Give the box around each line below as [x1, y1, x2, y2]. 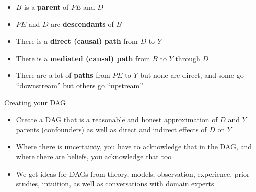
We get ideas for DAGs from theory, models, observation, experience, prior [16, 168, 250, 179]
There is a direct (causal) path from [16, 36, 138, 46]
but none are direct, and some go [140, 70, 244, 80]
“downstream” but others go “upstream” [16, 79, 143, 90]
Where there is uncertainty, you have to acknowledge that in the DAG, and [16, 141, 252, 152]
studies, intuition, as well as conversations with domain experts [16, 178, 214, 189]
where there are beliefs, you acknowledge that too [16, 151, 172, 161]
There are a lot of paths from [16, 70, 110, 80]
